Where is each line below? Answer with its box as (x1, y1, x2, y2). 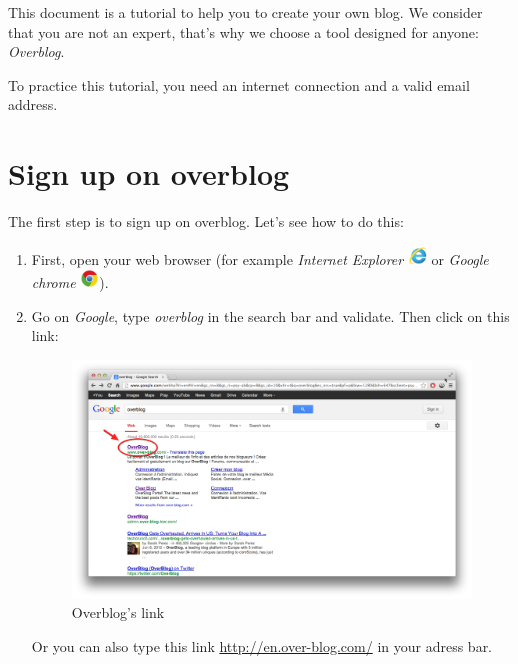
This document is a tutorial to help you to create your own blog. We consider (8, 2, 483, 22)
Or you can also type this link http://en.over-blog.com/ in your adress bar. (31, 635, 493, 656)
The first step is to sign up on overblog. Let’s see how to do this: (8, 211, 404, 232)
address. (8, 94, 58, 115)
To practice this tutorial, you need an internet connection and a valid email (8, 74, 470, 95)
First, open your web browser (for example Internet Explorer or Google (31, 248, 489, 269)
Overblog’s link (71, 602, 165, 623)
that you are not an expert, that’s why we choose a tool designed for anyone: (8, 21, 479, 42)
